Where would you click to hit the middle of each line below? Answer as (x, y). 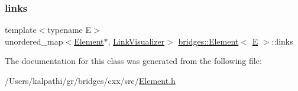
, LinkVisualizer (136, 41)
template (21, 30)
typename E (69, 30)
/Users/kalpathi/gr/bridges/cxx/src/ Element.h (90, 80)
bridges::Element (208, 41)
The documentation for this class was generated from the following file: (133, 61)
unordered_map (34, 41)
